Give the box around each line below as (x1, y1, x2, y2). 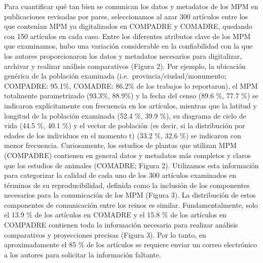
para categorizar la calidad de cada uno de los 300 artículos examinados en (4, 170, 237, 180)
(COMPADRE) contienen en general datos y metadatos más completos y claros (4, 149, 251, 160)
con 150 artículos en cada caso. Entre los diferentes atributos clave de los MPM (4, 30, 251, 41)
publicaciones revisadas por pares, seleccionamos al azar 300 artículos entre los (4, 11, 248, 21)
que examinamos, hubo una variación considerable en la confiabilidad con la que (4, 41, 253, 51)
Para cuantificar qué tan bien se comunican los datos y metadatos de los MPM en (4, 1, 258, 11)
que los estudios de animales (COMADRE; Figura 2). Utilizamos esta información (4, 160, 259, 170)
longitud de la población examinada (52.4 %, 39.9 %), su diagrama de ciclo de (4, 110, 246, 121)
